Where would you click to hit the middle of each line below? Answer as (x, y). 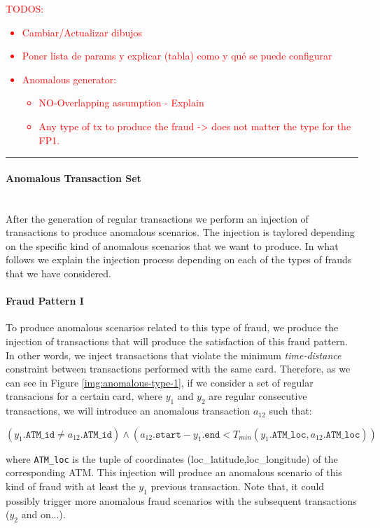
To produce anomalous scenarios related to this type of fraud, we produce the (172, 327)
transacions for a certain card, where (84, 396)
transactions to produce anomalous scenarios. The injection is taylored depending (180, 232)
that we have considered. (58, 273)
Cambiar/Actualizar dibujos (82, 32)
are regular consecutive (258, 396)
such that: (290, 411)
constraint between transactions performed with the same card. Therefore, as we (178, 369)
